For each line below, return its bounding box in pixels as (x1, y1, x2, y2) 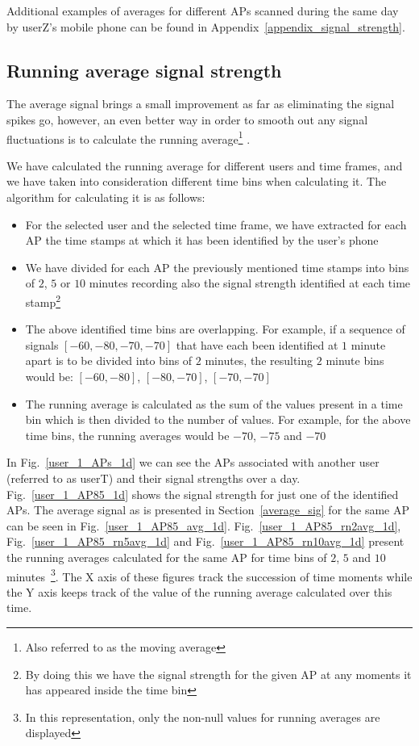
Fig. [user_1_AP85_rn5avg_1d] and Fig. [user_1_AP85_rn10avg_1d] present (6, 533, 404, 550)
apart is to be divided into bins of (25, 352, 193, 369)
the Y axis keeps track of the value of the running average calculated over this (6, 583, 392, 600)
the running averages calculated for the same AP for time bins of (6, 548, 327, 565)
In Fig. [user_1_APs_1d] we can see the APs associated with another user (6, 454, 380, 471)
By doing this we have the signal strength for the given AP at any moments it (25, 665, 412, 682)
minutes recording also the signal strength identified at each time (89, 275, 411, 291)
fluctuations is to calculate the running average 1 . (6, 128, 251, 147)
